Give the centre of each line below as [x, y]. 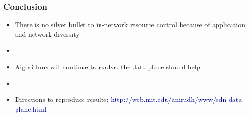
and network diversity [47, 34]
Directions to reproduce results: [62, 99]
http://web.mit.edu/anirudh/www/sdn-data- [177, 99]
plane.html [31, 109]
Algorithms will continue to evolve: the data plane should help [108, 67]
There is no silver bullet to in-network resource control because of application [130, 25]
